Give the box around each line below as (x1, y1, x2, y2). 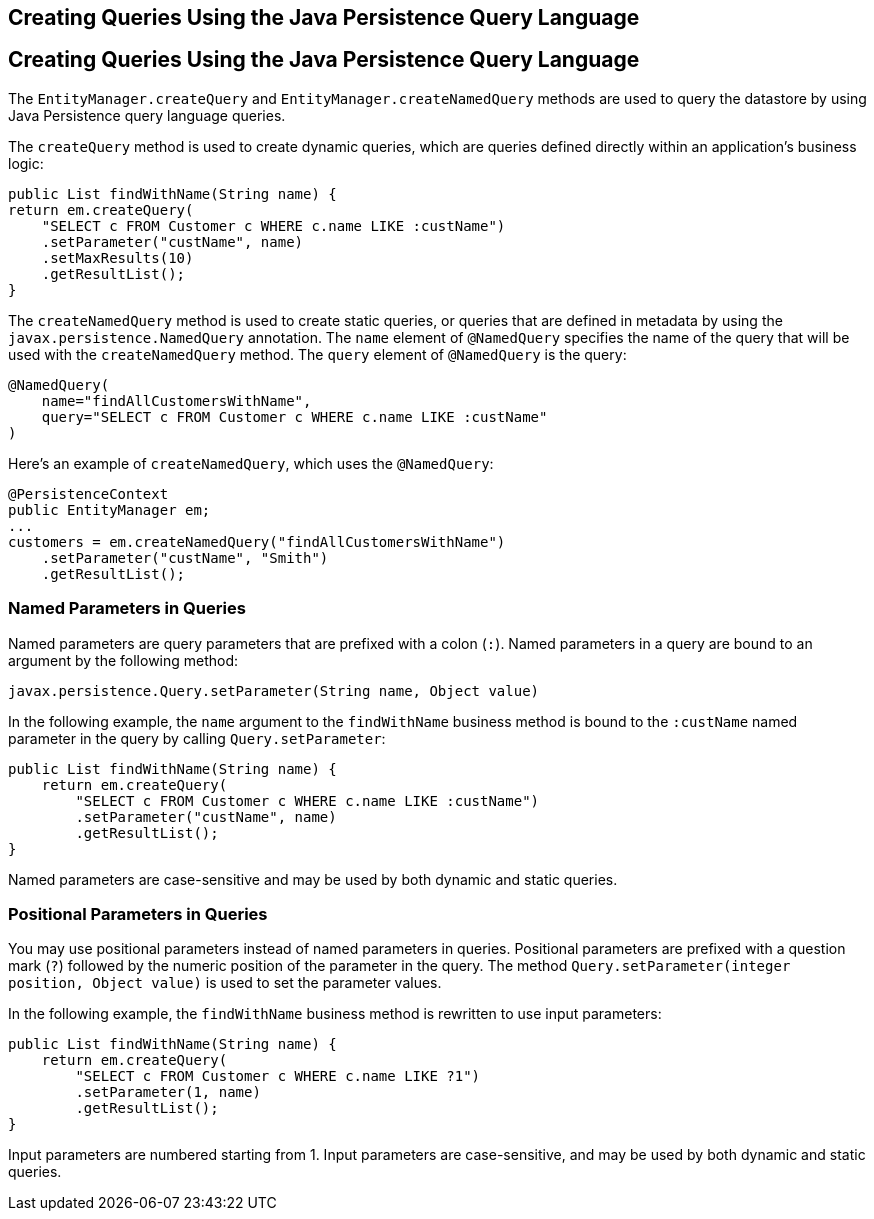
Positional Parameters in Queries (8, 903, 268, 924)
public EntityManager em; (8, 501, 211, 518)
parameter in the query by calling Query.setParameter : (8, 729, 386, 747)
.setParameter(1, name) (75, 1084, 261, 1101)
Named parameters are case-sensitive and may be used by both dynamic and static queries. (8, 870, 618, 888)
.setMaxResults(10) (41, 249, 194, 266)
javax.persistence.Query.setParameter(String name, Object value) (8, 682, 540, 699)
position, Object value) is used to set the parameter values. (8, 974, 442, 992)
